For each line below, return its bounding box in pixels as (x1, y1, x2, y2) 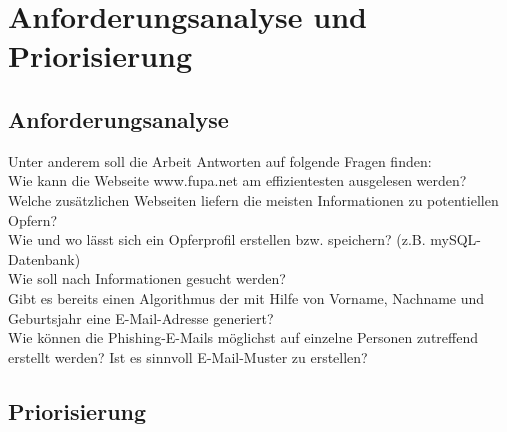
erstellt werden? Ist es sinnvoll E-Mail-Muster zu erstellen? (8, 346, 368, 367)
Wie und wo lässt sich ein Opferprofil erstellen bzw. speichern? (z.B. (8, 229, 426, 250)
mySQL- (430, 229, 482, 250)
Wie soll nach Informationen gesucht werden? (8, 268, 286, 289)
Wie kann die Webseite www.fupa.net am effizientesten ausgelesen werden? (8, 170, 467, 191)
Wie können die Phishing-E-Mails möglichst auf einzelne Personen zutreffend (8, 327, 478, 348)
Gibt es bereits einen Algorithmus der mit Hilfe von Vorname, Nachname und (8, 287, 485, 308)
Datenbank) (8, 248, 81, 269)
